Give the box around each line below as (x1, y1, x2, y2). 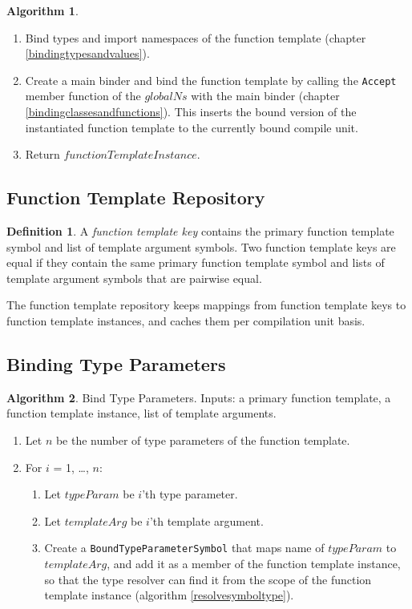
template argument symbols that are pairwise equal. (6, 269, 262, 286)
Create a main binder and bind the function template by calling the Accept (25, 71, 397, 88)
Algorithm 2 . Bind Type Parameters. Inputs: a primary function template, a (6, 389, 391, 405)
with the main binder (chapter (191, 87, 340, 104)
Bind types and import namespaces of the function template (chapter (25, 29, 366, 46)
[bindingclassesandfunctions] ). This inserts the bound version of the (25, 103, 357, 120)
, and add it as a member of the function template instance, (107, 555, 401, 571)
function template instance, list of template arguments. (6, 405, 277, 421)
